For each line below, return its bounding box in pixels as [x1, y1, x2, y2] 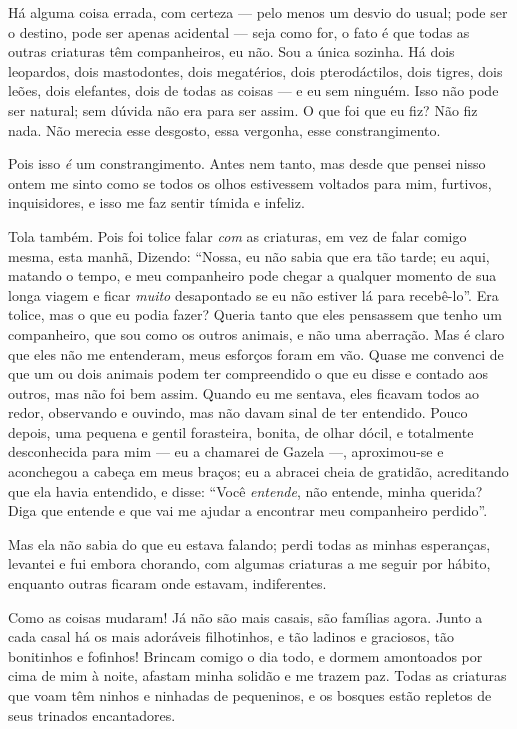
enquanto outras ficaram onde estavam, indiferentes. [8, 573, 327, 594]
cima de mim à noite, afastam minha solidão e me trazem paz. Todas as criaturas [8, 665, 507, 686]
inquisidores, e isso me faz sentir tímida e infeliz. [8, 192, 305, 213]
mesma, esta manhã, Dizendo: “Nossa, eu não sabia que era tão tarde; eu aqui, [8, 245, 490, 266]
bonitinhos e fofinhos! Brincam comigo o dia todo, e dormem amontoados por [8, 645, 483, 666]
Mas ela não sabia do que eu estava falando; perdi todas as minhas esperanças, [8, 533, 491, 554]
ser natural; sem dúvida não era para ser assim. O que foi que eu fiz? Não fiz [8, 99, 478, 120]
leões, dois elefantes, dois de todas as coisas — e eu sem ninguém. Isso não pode [8, 80, 499, 101]
